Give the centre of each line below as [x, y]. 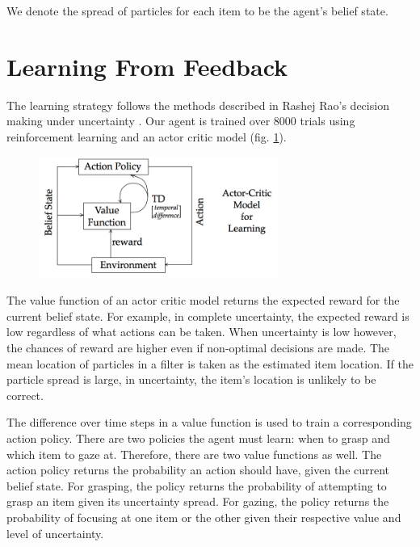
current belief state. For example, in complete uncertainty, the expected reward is [208, 316]
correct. [25, 395]
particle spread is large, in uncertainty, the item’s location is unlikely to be [191, 379]
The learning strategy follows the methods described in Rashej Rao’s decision [198, 105]
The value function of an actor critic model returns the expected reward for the [203, 300]
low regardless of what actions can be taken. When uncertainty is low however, [202, 332]
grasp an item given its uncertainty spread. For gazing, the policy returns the [198, 501]
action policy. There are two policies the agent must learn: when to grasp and [198, 438]
